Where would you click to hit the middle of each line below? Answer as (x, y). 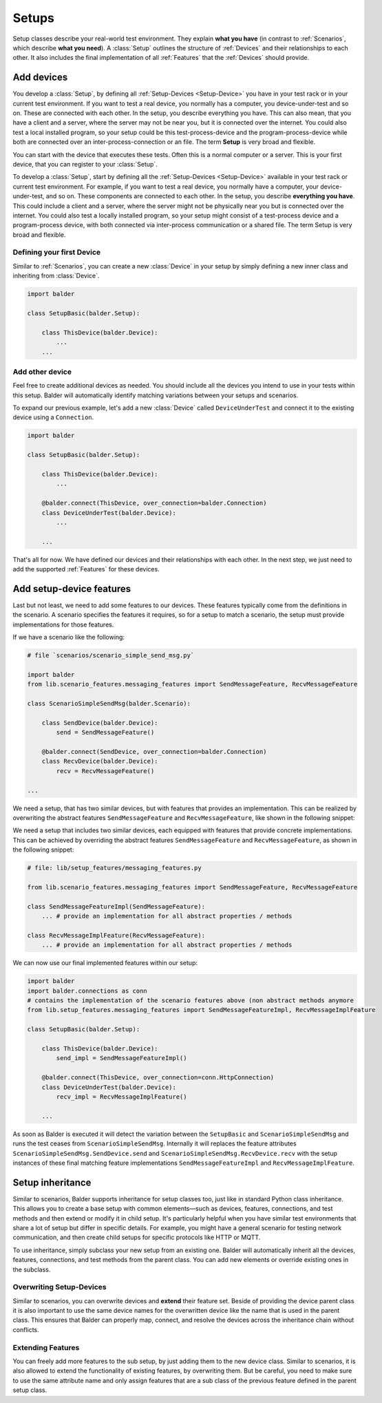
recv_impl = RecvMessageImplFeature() (121, 1097)
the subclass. (32, 1269)
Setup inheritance (52, 1182)
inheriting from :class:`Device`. (56, 276)
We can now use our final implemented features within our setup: (105, 963)
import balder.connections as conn (87, 991)
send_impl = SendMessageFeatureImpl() (121, 1058)
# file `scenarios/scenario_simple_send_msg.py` (111, 655)
